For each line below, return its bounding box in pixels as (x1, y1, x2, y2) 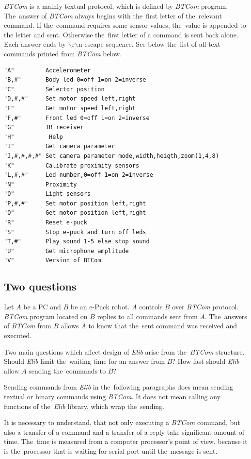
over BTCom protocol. (172, 302, 239, 312)
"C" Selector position (4, 85, 105, 93)
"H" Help (4, 133, 63, 140)
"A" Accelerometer (4, 67, 91, 74)
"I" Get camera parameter (4, 143, 115, 150)
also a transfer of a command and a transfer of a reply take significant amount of (4, 426, 244, 437)
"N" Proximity (4, 181, 77, 188)
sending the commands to (29, 365, 106, 375)
